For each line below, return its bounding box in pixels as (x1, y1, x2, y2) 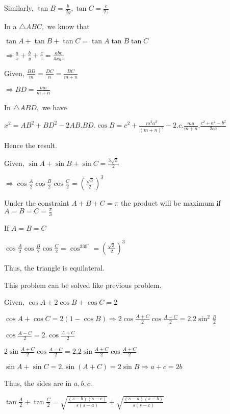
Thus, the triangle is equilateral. (4, 262, 105, 273)
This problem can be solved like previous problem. (4, 279, 162, 290)
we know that (47, 20, 90, 31)
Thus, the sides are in (4, 378, 72, 388)
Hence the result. (4, 140, 57, 151)
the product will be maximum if (121, 197, 221, 208)
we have (42, 102, 67, 112)
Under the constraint (4, 197, 69, 208)
